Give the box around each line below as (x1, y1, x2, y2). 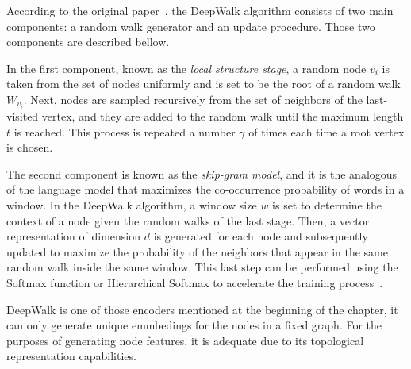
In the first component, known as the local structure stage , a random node (6, 60, 367, 76)
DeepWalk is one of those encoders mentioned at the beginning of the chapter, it (6, 301, 398, 317)
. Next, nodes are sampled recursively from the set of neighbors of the (23, 90, 363, 107)
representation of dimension (6, 228, 141, 244)
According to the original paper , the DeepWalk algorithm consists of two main (6, 2, 394, 18)
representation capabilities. (6, 348, 136, 364)
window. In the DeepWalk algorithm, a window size (6, 197, 257, 213)
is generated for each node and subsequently (153, 228, 368, 244)
